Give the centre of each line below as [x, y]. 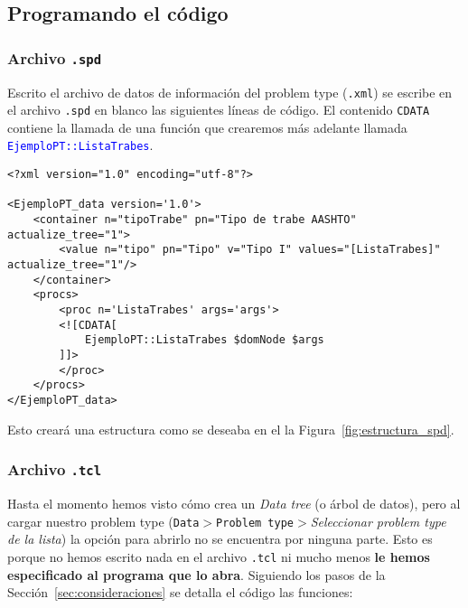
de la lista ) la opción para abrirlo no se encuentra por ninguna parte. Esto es [220, 539]
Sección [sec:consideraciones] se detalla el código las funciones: [180, 592]
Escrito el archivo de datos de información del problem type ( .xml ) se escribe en [230, 92]
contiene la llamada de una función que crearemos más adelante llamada [207, 127]
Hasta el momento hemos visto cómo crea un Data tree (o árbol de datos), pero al [234, 503]
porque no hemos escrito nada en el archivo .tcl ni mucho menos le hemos [219, 556]
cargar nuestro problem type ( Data [103, 521]
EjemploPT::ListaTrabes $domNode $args [204, 340]
